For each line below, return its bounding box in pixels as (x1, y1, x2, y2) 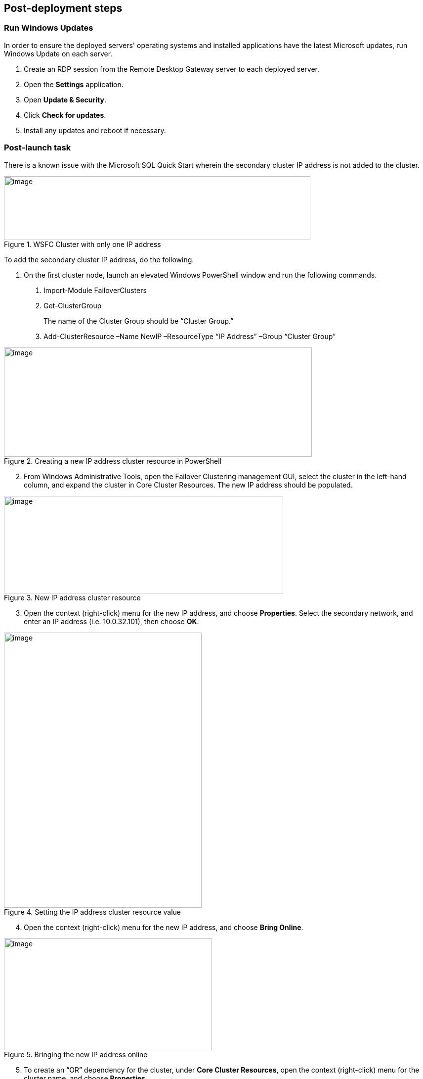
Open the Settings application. (24, 80, 124, 89)
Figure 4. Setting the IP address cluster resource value (4, 907, 181, 916)
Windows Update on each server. (4, 49, 113, 58)
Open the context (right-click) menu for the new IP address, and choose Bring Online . (24, 923, 303, 932)
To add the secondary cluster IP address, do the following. (4, 255, 194, 264)
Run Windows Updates (4, 23, 93, 33)
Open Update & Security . (24, 95, 106, 104)
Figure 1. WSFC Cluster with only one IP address (4, 240, 161, 248)
